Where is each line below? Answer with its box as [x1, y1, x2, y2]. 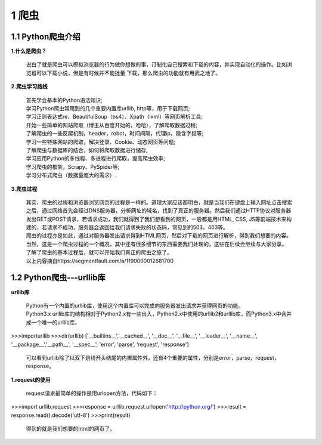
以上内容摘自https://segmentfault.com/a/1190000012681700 [26, 257, 174, 264]
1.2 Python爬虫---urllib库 [11, 273, 106, 283]
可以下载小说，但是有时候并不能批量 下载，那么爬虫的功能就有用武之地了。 [36, 69, 221, 76]
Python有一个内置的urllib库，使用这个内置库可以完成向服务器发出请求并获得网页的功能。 [26, 302, 244, 309]
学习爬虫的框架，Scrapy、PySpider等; [26, 163, 120, 170]
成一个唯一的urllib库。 [26, 319, 80, 326]
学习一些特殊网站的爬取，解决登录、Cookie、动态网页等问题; [26, 138, 176, 146]
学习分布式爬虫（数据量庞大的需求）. [26, 172, 117, 179]
